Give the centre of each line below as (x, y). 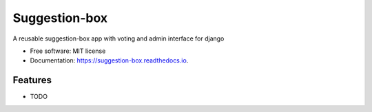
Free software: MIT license (68, 51)
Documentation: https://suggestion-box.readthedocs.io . (109, 60)
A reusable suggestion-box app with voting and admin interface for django (118, 38)
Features (32, 80)
